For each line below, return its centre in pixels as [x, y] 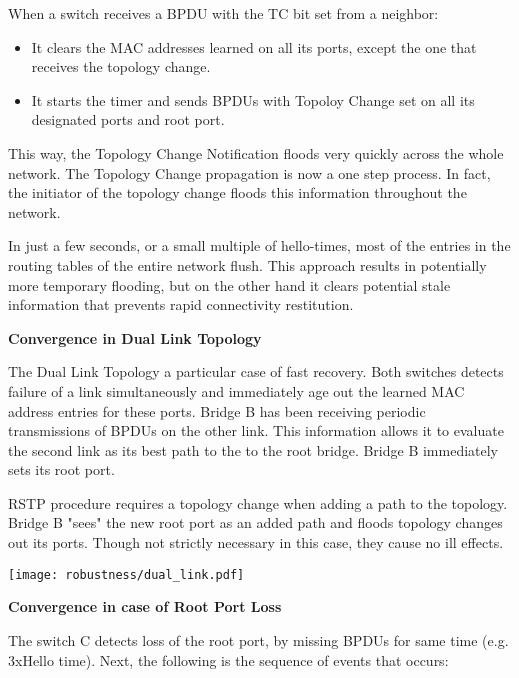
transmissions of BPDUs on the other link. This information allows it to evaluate [256, 430]
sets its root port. [61, 469]
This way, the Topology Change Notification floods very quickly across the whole [256, 152]
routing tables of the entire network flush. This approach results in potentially [247, 264]
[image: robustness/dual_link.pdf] [126, 574]
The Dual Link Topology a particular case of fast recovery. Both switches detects [256, 371]
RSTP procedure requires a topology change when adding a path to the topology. [258, 502]
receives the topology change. [121, 66]
